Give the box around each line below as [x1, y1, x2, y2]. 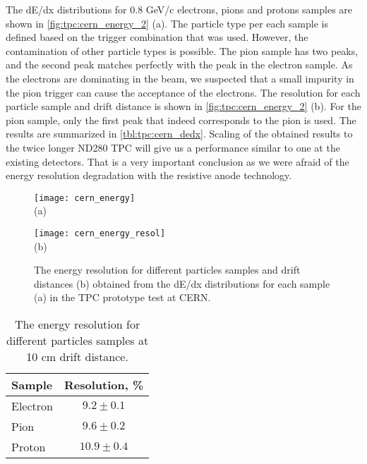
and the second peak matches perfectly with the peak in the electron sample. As [6, 57, 353, 72]
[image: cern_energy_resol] [34, 228, 166, 238]
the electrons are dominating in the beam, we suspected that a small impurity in [6, 71, 354, 85]
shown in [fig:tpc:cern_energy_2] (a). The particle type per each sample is [6, 16, 328, 30]
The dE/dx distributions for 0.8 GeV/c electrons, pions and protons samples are [6, 2, 353, 16]
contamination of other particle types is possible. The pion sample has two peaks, [6, 43, 359, 58]
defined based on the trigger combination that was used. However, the [6, 30, 308, 44]
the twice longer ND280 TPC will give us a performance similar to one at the [6, 140, 340, 154]
